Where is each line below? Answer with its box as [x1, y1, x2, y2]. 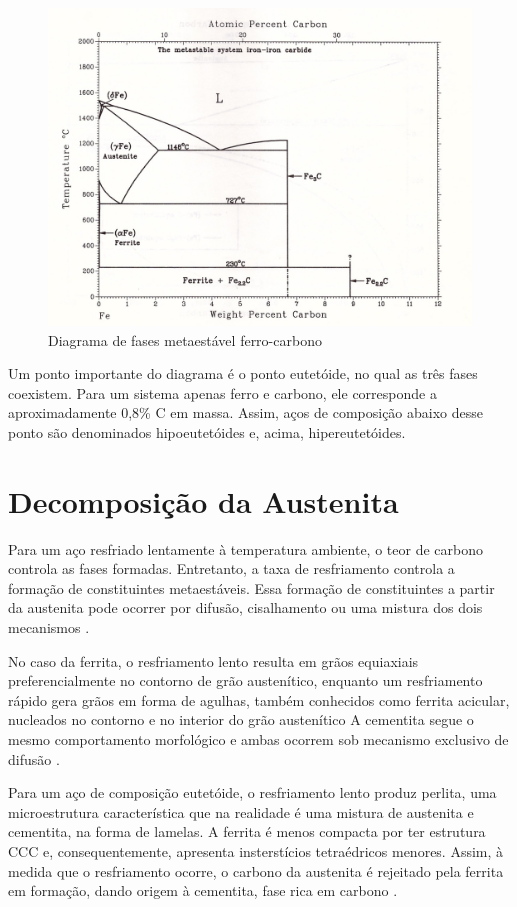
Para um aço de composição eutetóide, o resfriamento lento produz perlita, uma [8, 782, 497, 803]
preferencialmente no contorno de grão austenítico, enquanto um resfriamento [8, 670, 483, 691]
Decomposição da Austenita [8, 480, 399, 521]
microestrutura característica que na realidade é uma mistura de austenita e [8, 801, 474, 822]
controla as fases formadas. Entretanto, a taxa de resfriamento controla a [8, 558, 455, 579]
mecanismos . [8, 617, 90, 638]
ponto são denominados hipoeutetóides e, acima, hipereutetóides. [8, 421, 406, 442]
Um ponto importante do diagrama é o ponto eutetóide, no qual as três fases [8, 363, 478, 384]
